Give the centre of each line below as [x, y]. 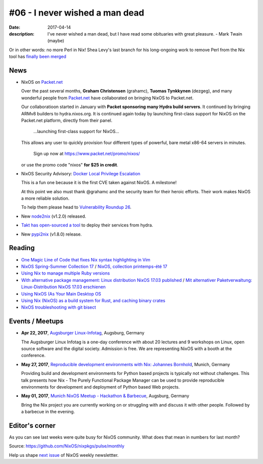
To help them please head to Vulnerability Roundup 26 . [76, 207]
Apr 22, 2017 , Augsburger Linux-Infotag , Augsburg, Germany [83, 333]
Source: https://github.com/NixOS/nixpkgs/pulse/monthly [67, 446]
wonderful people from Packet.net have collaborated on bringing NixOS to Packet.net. [107, 98]
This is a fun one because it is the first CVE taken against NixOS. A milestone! [99, 183]
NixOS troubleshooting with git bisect [59, 307]
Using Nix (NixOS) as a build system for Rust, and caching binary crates [93, 300]
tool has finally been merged [38, 56]
